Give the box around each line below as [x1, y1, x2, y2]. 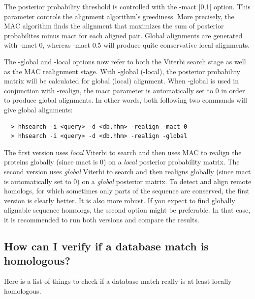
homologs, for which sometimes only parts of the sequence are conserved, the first [4, 186, 250, 196]
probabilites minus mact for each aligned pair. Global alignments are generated [4, 30, 243, 40]
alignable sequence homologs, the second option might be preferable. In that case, [4, 205, 251, 215]
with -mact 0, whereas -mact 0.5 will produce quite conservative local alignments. [4, 40, 250, 50]
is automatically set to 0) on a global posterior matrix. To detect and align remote [4, 176, 252, 186]
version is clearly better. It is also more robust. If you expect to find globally [4, 195, 235, 205]
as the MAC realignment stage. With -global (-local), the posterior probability [4, 66, 240, 76]
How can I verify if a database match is [4, 238, 209, 253]
